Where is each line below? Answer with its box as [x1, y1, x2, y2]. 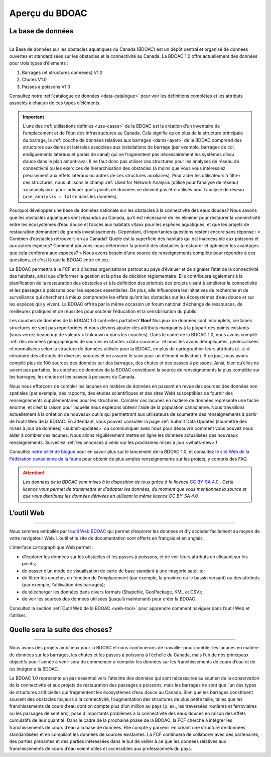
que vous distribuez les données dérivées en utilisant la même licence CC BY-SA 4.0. [23, 493, 199, 499]
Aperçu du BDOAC [9, 8, 87, 19]
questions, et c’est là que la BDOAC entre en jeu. [9, 257, 110, 263]
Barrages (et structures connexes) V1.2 [22, 69, 103, 75]
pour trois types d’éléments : [9, 60, 69, 66]
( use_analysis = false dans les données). [23, 193, 118, 199]
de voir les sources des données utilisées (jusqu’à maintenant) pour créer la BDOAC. [22, 596, 197, 602]
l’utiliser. [9, 612, 27, 618]
